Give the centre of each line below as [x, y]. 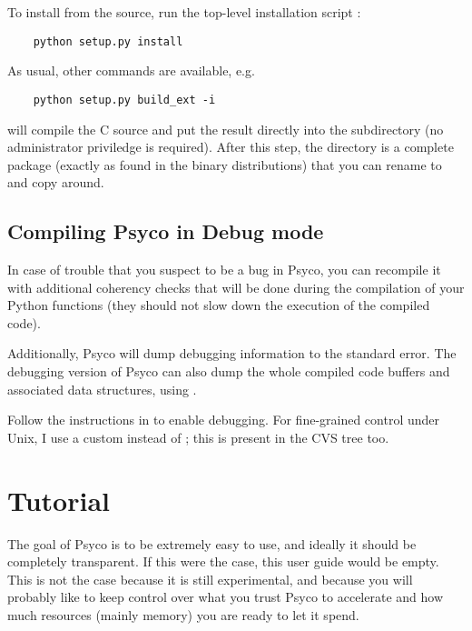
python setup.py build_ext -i [124, 100]
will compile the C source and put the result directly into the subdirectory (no [226, 129]
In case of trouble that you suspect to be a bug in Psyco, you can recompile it [224, 270]
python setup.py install [108, 41]
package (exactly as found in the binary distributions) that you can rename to [225, 164]
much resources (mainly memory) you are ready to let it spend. [183, 614]
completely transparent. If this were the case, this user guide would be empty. [223, 561]
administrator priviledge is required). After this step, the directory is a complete [231, 147]
